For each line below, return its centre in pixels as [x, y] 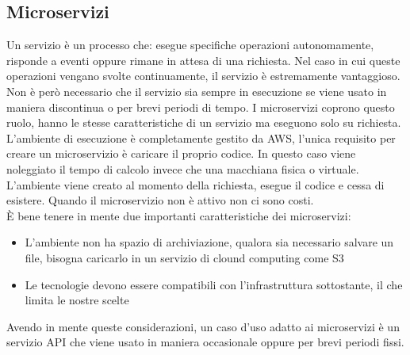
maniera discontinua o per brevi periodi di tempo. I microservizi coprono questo [201, 107]
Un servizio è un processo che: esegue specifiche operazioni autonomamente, [190, 45]
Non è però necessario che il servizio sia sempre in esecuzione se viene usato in [197, 91]
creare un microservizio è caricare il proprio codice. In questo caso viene [181, 153]
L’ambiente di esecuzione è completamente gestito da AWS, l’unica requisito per [201, 137]
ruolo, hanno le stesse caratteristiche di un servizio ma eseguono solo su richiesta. [204, 122]
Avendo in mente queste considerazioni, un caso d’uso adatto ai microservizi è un [203, 326]
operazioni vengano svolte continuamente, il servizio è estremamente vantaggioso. [203, 76]
